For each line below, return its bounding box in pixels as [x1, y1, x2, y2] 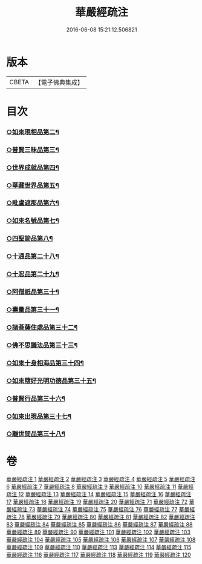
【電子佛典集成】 [34, 78, 83, 87]
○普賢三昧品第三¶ [6, 145, 59, 154]
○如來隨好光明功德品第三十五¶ [6, 376, 97, 385]
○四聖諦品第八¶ [6, 234, 53, 243]
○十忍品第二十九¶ [6, 270, 59, 279]
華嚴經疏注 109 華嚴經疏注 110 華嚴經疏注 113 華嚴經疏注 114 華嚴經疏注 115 [6, 543, 192, 551]
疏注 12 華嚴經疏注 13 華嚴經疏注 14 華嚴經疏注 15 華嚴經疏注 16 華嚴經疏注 [6, 491, 192, 498]
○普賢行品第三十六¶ [6, 394, 65, 403]
